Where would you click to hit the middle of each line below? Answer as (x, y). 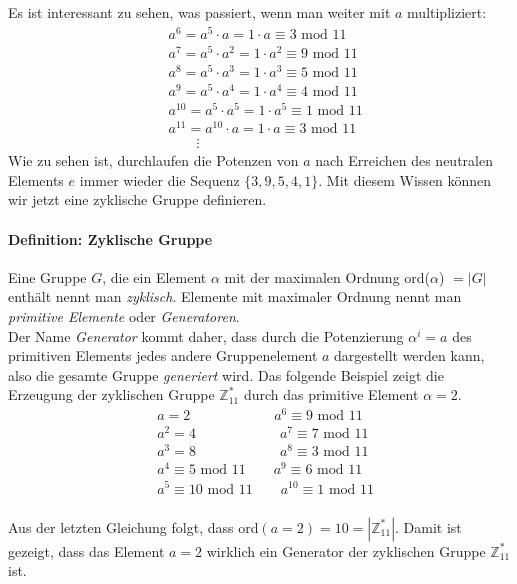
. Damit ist (428, 526)
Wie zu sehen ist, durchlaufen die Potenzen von (153, 160)
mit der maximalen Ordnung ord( (327, 276)
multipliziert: (447, 12)
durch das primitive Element (331, 394)
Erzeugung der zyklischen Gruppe (111, 394)
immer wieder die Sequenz (159, 179)
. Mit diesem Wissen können (405, 179)
